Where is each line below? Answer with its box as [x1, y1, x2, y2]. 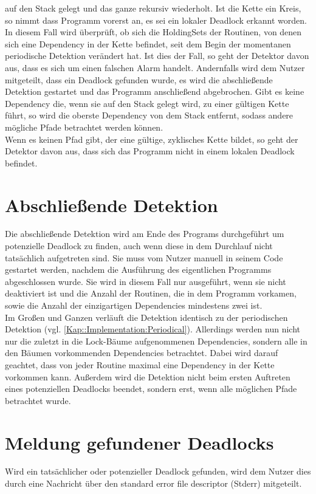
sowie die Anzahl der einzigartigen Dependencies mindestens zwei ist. [5, 299, 263, 311]
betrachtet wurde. [5, 394, 71, 407]
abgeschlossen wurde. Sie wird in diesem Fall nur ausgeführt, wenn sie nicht [5, 275, 286, 287]
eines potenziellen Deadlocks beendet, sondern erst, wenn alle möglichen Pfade [5, 382, 297, 395]
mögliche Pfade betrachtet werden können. [5, 120, 163, 133]
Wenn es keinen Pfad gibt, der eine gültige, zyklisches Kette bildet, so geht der [5, 132, 298, 145]
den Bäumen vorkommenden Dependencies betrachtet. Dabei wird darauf [5, 346, 278, 359]
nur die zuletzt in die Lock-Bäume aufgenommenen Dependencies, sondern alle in [5, 334, 307, 347]
